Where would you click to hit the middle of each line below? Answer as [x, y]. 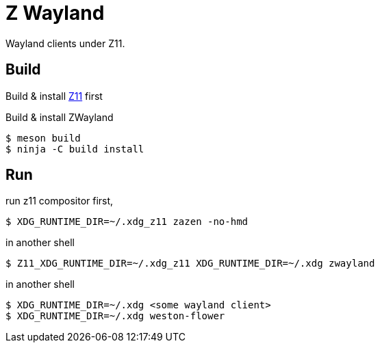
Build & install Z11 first [54, 96]
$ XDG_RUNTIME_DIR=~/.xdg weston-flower [115, 316]
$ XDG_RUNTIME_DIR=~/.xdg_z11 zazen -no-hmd [127, 222]
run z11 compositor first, [60, 201]
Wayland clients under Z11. [65, 43]
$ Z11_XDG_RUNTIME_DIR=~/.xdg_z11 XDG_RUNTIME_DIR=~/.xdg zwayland [190, 264]
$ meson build [43, 138]
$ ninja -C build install [75, 149]
